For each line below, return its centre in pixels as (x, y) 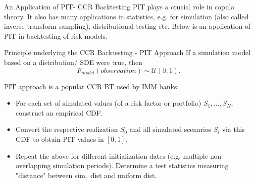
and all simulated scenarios (170, 129)
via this (233, 129)
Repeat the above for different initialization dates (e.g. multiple (112, 155)
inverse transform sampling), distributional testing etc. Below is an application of (127, 26)
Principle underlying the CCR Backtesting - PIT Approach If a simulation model (127, 52)
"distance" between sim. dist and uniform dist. (86, 175)
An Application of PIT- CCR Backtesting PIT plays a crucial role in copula (119, 6)
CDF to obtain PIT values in (60, 139)
